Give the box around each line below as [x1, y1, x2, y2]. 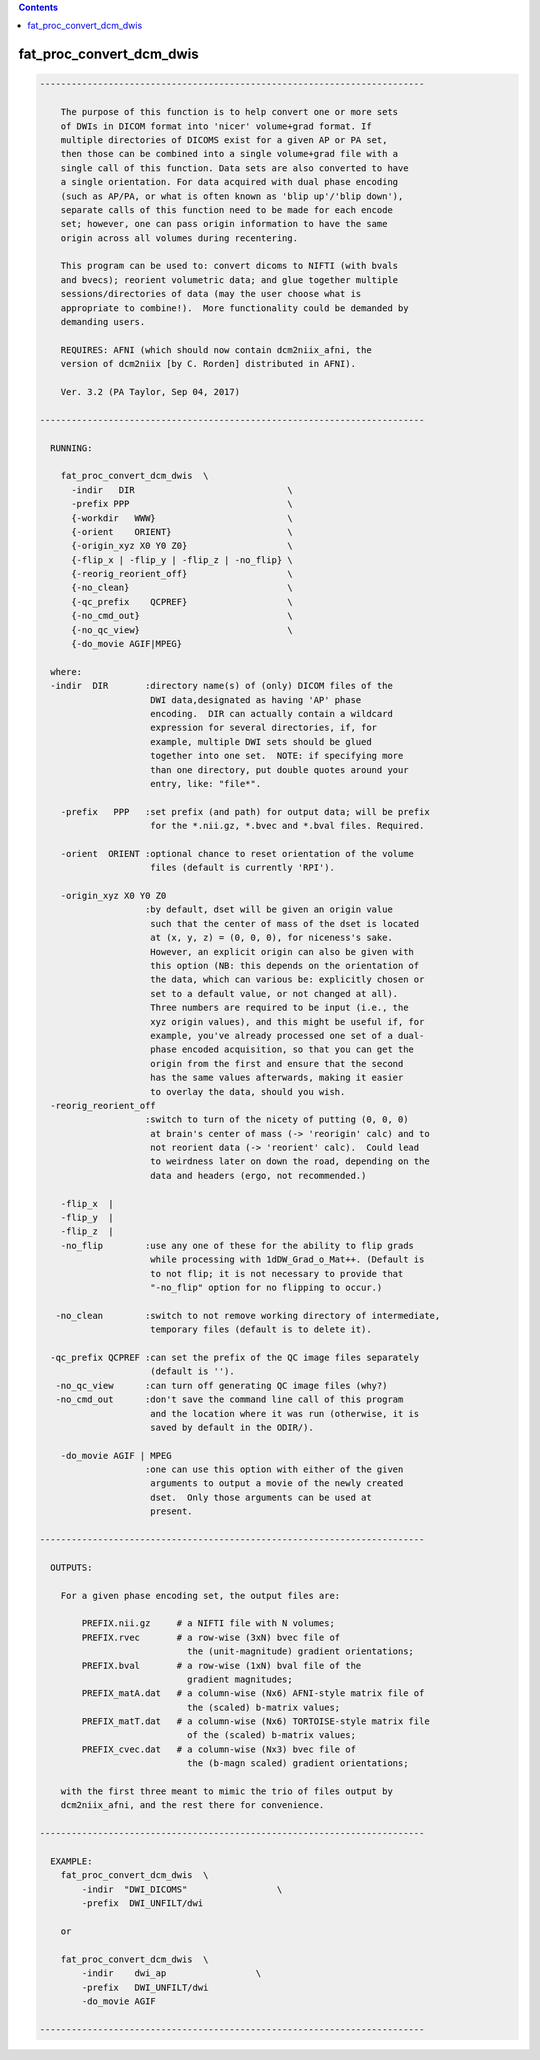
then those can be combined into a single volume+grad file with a [60, 148, 399, 160]
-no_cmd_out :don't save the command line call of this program [55, 1394, 404, 1405]
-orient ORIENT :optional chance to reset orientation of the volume [60, 848, 415, 859]
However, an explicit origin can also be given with [150, 946, 415, 957]
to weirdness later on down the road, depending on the [150, 1156, 430, 1167]
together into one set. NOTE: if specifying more [150, 750, 404, 762]
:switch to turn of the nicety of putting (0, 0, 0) [145, 1114, 409, 1125]
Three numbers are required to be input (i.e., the [150, 1002, 409, 1014]
